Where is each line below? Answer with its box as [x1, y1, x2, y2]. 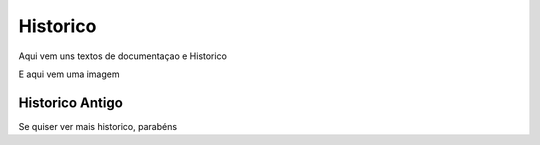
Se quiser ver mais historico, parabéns [18, 120, 178, 132]
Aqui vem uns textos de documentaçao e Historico [18, 50, 227, 62]
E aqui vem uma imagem [18, 68, 120, 80]
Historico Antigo [18, 94, 124, 111]
